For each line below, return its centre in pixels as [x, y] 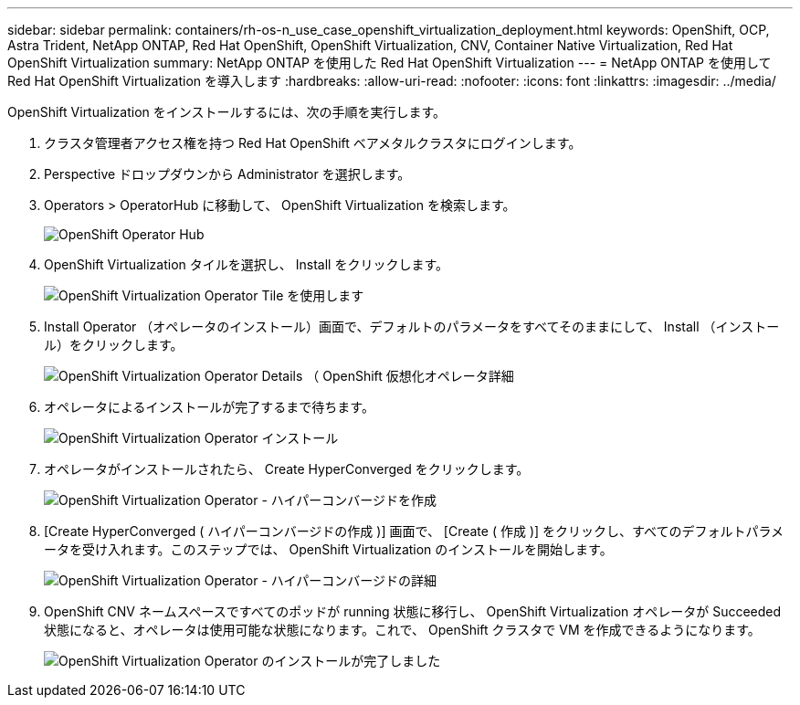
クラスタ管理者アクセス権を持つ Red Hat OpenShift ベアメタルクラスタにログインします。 [313, 143]
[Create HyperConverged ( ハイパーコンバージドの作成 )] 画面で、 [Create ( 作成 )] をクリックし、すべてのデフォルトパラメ [414, 531]
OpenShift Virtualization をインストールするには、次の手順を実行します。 [227, 112]
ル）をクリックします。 [114, 345]
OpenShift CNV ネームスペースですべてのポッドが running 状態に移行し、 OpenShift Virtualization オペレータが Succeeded [413, 611]
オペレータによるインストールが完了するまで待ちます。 [209, 407]
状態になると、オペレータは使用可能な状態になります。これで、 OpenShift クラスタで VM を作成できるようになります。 [402, 630]
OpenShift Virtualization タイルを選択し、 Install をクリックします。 [246, 264]
